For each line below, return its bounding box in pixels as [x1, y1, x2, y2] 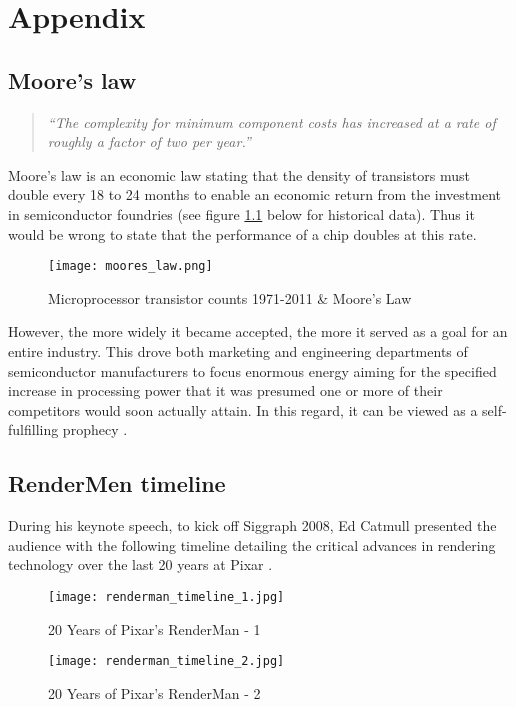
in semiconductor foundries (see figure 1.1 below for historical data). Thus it [8, 203, 475, 224]
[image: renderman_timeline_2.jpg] [48, 654, 285, 669]
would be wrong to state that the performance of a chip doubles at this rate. [8, 223, 477, 244]
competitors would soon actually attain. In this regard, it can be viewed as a [8, 399, 478, 420]
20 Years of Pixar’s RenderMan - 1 [48, 618, 261, 639]
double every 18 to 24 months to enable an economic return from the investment [8, 184, 501, 205]
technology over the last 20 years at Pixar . [8, 554, 273, 575]
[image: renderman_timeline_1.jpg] [48, 589, 285, 604]
